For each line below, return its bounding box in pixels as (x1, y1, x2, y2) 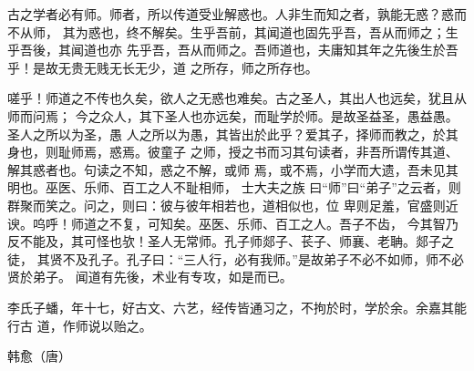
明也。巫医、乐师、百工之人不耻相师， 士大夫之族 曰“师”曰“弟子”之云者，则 (7, 178, 461, 197)
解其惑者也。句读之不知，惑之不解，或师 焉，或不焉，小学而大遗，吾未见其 (7, 160, 459, 179)
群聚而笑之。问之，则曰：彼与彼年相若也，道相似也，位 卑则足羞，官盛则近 (7, 195, 459, 214)
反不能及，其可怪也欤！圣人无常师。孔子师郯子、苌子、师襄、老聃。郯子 (7, 232, 441, 251)
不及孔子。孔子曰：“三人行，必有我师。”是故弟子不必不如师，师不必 (62, 249, 464, 268)
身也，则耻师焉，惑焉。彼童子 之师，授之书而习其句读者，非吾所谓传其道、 (7, 142, 459, 161)
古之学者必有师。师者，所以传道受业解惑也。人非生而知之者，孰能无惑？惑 (7, 5, 454, 23)
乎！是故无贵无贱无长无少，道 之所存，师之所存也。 (7, 57, 318, 77)
